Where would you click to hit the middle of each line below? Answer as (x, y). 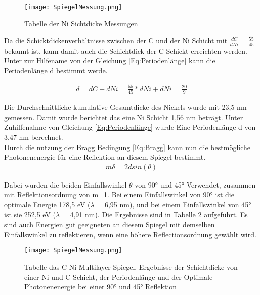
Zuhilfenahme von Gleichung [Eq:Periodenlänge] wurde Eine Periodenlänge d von (130, 127)
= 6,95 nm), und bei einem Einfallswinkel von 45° (174, 204)
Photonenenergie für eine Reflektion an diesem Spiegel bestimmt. (105, 157)
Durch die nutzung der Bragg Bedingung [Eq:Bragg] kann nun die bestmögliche (127, 147)
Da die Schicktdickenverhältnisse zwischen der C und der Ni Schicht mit (116, 40)
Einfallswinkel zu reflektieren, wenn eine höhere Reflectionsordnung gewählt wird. (130, 234)
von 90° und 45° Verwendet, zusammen (195, 184)
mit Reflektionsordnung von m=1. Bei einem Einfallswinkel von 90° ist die (119, 194)
